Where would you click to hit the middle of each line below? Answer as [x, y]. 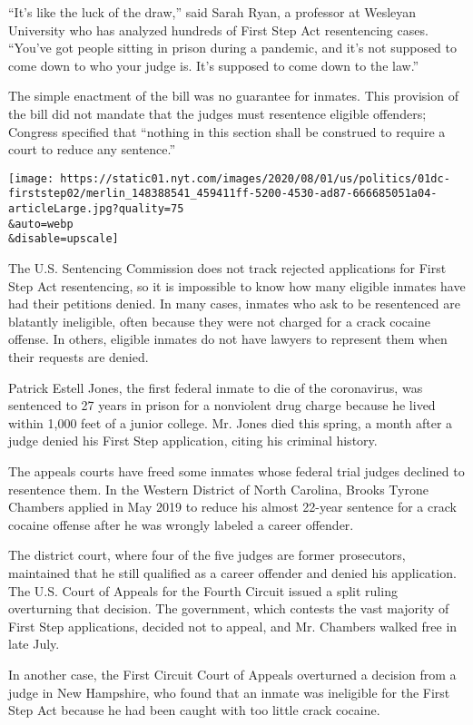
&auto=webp [41, 224]
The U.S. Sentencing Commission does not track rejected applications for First [227, 268]
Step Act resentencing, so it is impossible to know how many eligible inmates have [237, 285]
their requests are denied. [79, 357]
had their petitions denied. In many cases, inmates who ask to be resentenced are [234, 304]
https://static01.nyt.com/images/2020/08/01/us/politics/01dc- [255, 178]
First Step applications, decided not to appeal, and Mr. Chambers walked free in [233, 626]
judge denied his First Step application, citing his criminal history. [193, 441]
